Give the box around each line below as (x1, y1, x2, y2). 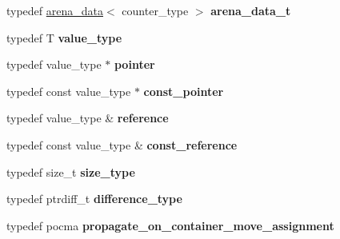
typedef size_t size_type (6, 163, 135, 180)
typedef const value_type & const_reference (6, 136, 238, 153)
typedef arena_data (6, 2, 104, 18)
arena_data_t (210, 2, 291, 18)
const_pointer (143, 82, 224, 99)
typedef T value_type (6, 29, 122, 46)
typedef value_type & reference (6, 110, 169, 126)
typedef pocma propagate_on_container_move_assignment (6, 217, 334, 233)
